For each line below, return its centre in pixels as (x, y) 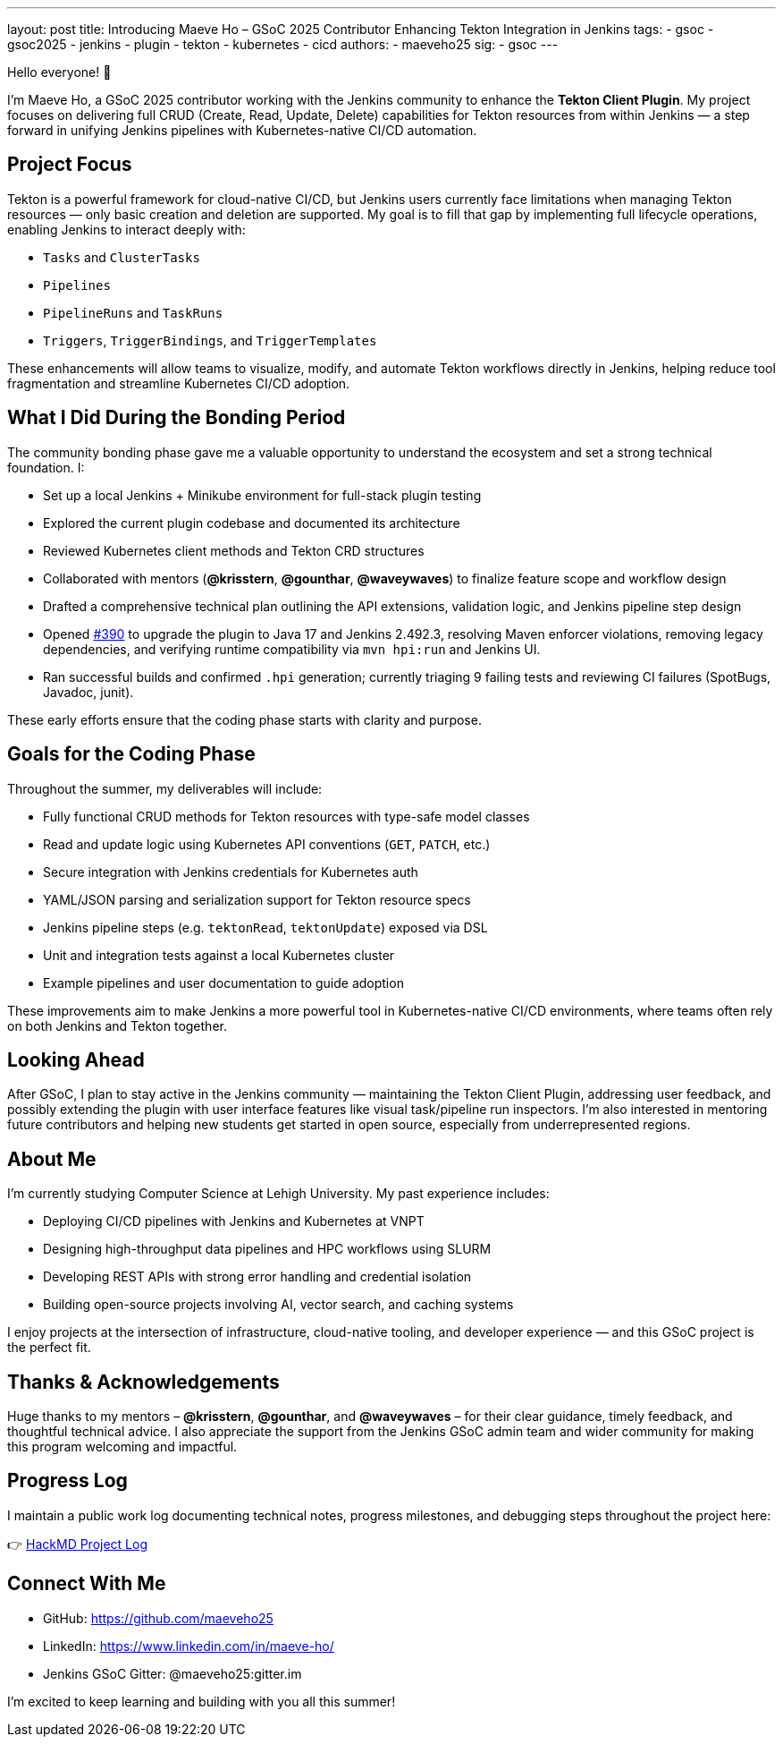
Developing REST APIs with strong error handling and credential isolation (257, 1277)
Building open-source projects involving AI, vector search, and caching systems (278, 1305)
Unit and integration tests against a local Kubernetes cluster (219, 955)
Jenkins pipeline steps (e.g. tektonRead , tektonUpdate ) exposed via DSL (265, 927)
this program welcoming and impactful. (122, 1447)
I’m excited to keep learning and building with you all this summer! (202, 1701)
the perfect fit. (49, 1348)
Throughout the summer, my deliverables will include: (165, 788)
